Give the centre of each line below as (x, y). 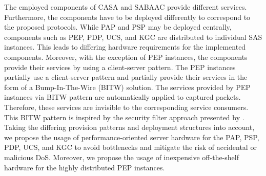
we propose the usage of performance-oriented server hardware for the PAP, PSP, (132, 137)
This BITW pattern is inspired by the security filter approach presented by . (124, 117)
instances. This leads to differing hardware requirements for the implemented (125, 47)
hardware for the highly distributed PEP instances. (85, 167)
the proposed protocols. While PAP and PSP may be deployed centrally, (118, 27)
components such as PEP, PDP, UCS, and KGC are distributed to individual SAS (133, 37)
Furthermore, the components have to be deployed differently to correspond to (127, 17)
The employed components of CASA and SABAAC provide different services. (126, 7)
